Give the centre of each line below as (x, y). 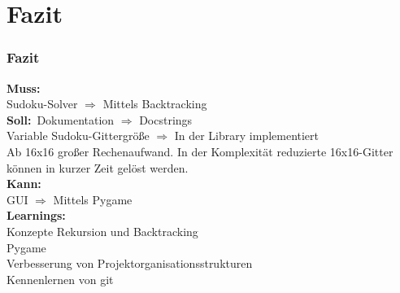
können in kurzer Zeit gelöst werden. (98, 167)
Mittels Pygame (93, 199)
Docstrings (166, 119)
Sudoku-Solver (42, 104)
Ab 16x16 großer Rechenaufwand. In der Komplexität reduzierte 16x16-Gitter (200, 151)
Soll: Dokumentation (61, 119)
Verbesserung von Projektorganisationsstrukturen (130, 263)
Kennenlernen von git (60, 279)
